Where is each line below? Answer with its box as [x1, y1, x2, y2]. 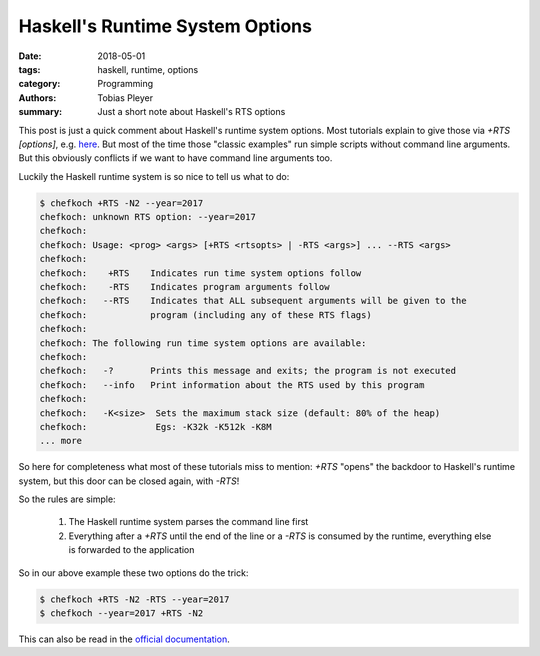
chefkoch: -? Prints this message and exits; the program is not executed [39, 365, 457, 377]
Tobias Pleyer [97, 91, 154, 104]
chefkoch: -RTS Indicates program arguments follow [39, 281, 330, 292]
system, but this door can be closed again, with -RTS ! [18, 475, 240, 487]
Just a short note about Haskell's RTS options [97, 106, 286, 118]
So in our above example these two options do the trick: [18, 566, 249, 579]
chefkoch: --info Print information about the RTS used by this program [39, 379, 425, 390]
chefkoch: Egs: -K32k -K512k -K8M [39, 421, 272, 432]
